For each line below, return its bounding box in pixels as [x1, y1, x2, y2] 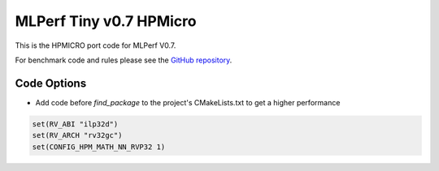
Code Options [15, 76, 87, 90]
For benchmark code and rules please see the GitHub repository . [15, 55, 233, 65]
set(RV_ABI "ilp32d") [32, 119, 119, 129]
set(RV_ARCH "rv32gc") [32, 130, 123, 140]
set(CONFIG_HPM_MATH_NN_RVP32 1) [32, 142, 166, 152]
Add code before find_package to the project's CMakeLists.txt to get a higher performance [35, 97, 341, 107]
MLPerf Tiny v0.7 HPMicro [15, 12, 197, 30]
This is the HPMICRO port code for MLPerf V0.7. [15, 41, 176, 50]
